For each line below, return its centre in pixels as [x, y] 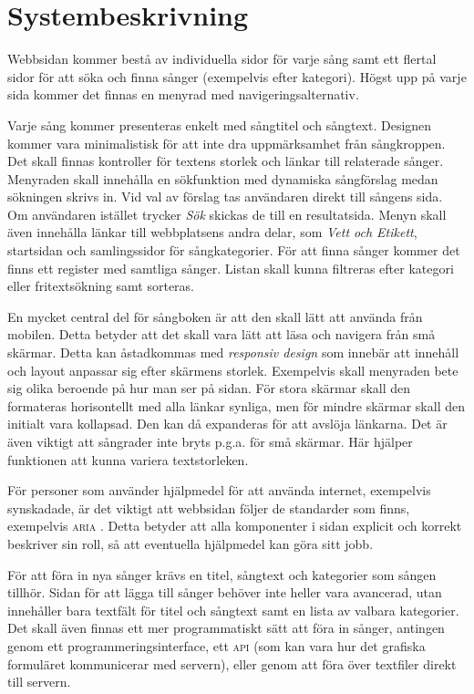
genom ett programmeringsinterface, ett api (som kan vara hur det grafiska [216, 645]
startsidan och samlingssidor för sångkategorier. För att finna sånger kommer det [234, 250]
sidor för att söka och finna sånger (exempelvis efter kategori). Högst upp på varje [237, 76]
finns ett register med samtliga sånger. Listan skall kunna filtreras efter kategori [231, 268]
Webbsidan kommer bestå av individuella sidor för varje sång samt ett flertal [222, 59]
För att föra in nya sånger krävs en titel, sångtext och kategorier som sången [222, 574]
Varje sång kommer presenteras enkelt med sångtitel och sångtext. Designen [220, 124]
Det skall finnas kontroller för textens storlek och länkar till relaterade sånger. [226, 161]
